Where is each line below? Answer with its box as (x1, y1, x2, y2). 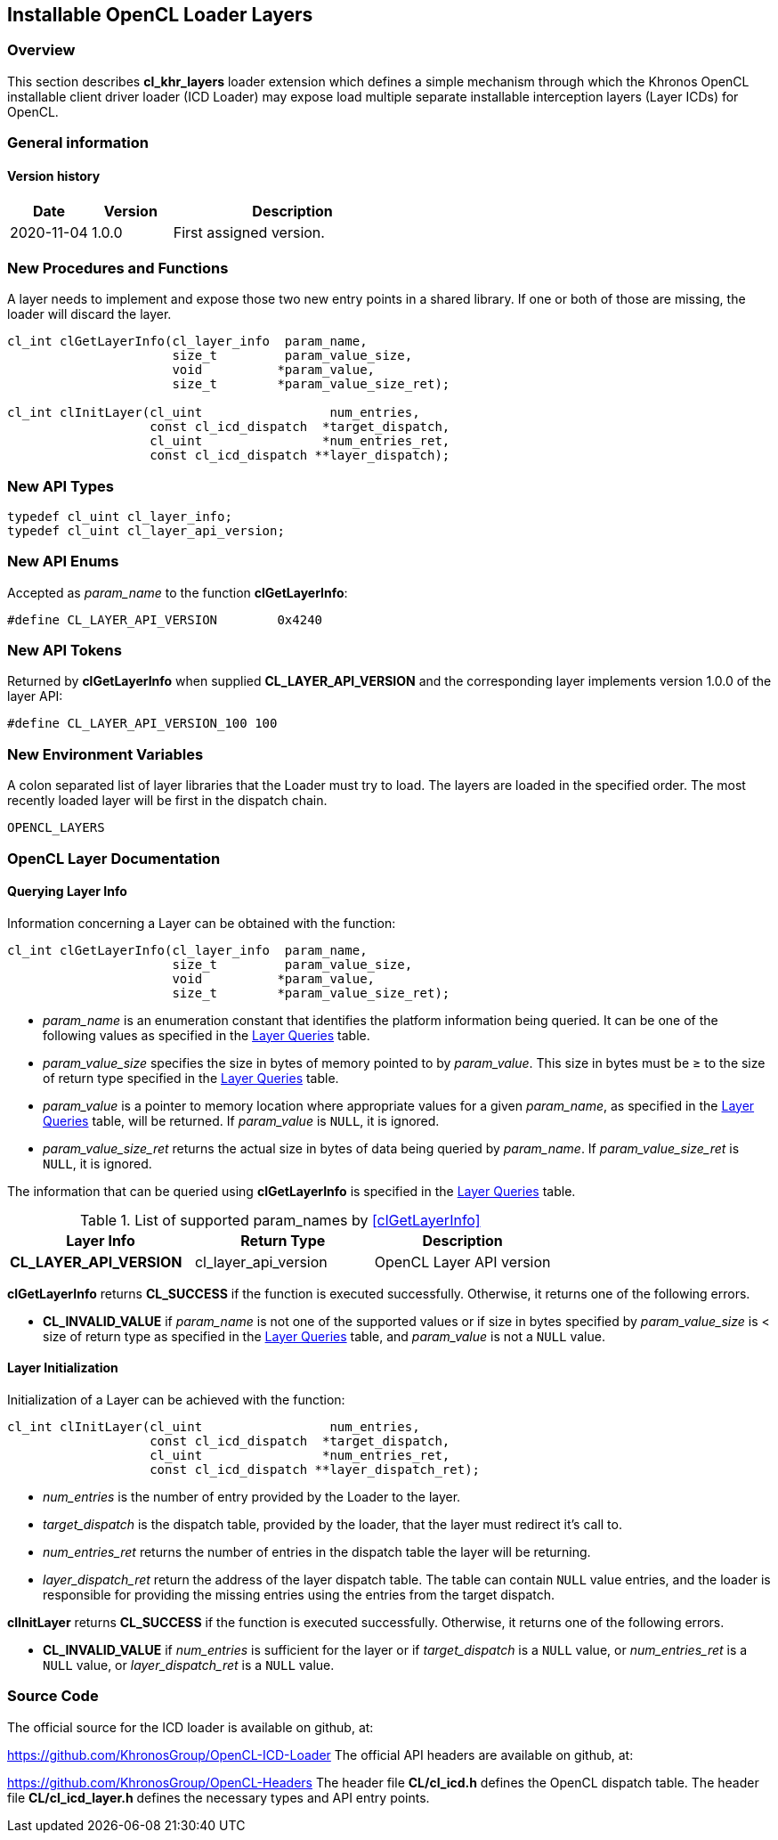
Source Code (7, 1687, 99, 1706)
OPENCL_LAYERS (7, 820, 105, 835)
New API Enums (7, 552, 119, 571)
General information (7, 134, 149, 152)
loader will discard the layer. (7, 306, 172, 322)
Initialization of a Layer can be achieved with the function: (7, 1391, 345, 1407)
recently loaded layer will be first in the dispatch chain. (7, 793, 328, 809)
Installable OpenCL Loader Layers (7, 4, 313, 26)
